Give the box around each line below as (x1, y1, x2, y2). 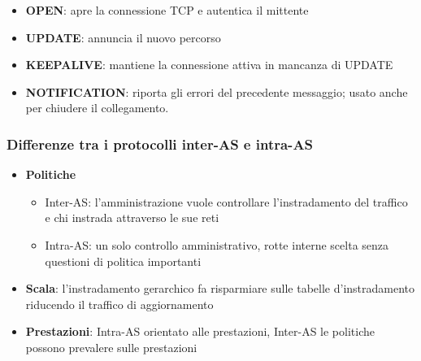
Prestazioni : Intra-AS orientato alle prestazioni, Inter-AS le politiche (25, 323, 375, 340)
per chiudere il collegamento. (25, 99, 169, 116)
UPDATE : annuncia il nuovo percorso (25, 28, 221, 46)
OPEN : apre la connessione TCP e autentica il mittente (25, 2, 309, 18)
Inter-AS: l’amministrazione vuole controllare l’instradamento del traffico (45, 193, 408, 210)
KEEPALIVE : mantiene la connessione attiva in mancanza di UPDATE (25, 56, 393, 73)
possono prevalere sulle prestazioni (25, 338, 197, 355)
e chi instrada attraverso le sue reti (45, 209, 219, 226)
